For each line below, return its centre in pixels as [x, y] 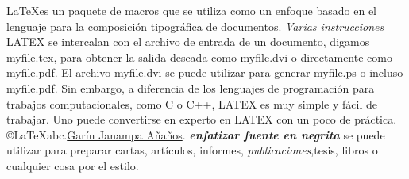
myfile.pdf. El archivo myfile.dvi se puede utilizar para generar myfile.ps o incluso [205, 72]
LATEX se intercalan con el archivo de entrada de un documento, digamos [188, 42]
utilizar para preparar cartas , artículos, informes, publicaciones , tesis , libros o [192, 150]
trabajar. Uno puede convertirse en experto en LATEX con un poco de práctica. [202, 119]
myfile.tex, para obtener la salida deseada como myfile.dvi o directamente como [199, 57]
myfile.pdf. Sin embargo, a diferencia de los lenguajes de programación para [191, 88]
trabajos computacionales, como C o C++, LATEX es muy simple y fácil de [192, 103]
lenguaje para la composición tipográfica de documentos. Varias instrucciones [195, 26]
